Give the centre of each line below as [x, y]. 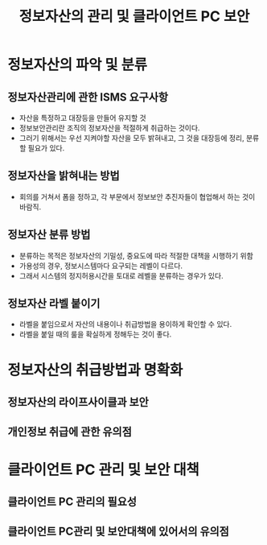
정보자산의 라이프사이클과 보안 [78, 402]
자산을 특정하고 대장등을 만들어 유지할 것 [82, 118]
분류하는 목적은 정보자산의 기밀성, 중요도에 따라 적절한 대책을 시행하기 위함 [136, 255]
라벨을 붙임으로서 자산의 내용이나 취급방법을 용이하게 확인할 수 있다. [125, 324]
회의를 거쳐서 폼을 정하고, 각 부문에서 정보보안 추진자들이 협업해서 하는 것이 [137, 196]
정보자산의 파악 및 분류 [78, 65]
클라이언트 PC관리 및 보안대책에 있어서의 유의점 [119, 532]
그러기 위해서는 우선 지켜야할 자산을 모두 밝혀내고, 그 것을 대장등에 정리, [131, 138]
